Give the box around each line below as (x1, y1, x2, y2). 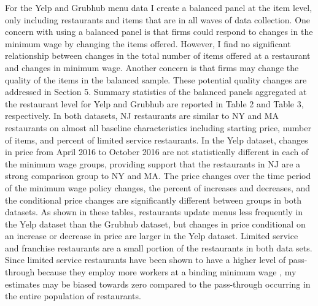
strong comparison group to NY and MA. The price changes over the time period (5, 169, 311, 182)
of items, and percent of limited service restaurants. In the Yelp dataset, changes (5, 133, 308, 146)
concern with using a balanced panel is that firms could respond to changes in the (5, 25, 313, 38)
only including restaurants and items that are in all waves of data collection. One (5, 13, 311, 26)
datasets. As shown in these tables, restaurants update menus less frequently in (5, 205, 303, 218)
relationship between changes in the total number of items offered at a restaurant (5, 49, 311, 62)
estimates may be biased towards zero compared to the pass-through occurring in (5, 277, 311, 290)
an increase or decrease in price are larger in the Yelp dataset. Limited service (5, 229, 298, 242)
